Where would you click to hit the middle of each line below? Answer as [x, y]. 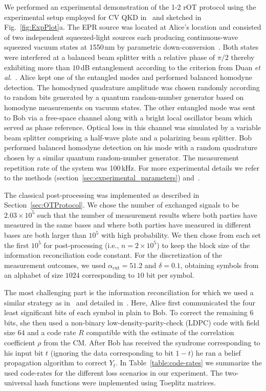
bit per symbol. [170, 275]
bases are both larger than [45, 235]
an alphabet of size [34, 275]
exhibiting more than [37, 67]
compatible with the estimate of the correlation [160, 332]
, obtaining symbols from [219, 265]
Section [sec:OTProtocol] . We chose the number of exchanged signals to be [122, 205]
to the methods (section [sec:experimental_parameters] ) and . [102, 178]
